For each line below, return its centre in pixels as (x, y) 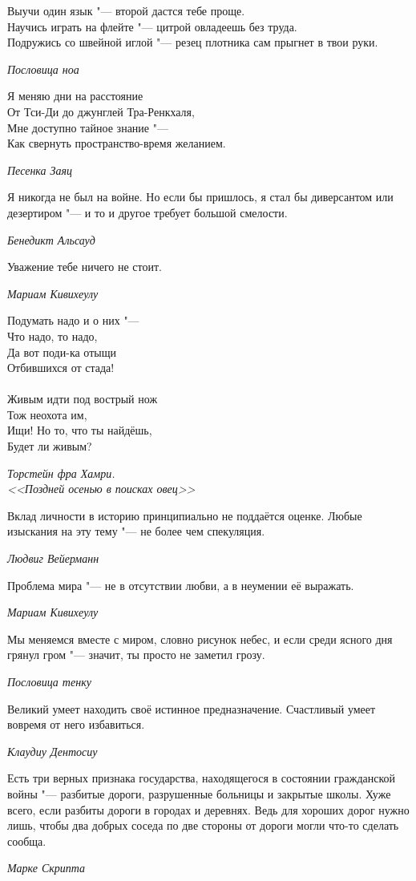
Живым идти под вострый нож (83, 399)
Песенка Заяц (40, 170)
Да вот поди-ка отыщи (62, 352)
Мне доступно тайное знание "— (88, 127)
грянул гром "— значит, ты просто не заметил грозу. (136, 655)
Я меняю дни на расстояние (75, 96)
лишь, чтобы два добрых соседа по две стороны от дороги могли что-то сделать (203, 825)
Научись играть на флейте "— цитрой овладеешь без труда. (152, 26)
